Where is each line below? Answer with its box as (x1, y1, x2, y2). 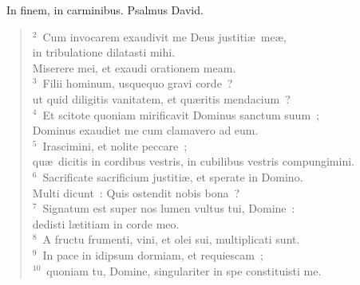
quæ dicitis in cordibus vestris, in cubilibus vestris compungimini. (32, 153, 354, 170)
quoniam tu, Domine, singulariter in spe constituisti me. (46, 262, 322, 279)
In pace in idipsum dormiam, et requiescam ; (42, 246, 263, 263)
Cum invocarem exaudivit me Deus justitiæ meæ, (42, 28, 287, 45)
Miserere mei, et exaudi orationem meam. (32, 59, 236, 76)
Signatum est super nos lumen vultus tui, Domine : (42, 200, 295, 217)
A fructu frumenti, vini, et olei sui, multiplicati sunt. (42, 231, 300, 248)
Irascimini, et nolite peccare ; (42, 137, 188, 154)
